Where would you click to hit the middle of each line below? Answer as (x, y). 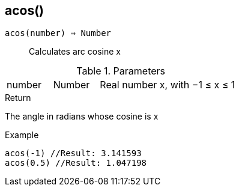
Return (18, 98)
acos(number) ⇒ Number (58, 33)
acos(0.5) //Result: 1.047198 (76, 163)
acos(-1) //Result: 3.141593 (73, 153)
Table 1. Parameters (121, 71)
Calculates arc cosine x (75, 52)
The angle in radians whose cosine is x (82, 117)
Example (22, 135)
